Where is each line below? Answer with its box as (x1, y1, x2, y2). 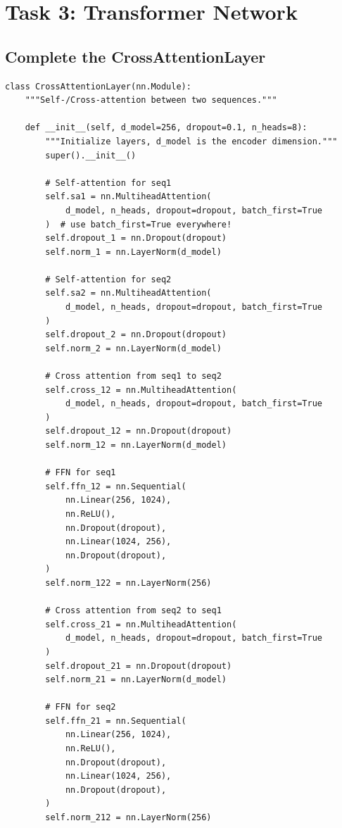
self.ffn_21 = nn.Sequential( (45, 715, 186, 726)
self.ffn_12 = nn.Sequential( (45, 481, 186, 491)
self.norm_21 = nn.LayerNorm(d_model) (45, 675, 227, 685)
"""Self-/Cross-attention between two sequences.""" (25, 95, 277, 106)
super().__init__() (45, 150, 137, 161)
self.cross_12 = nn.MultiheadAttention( (45, 384, 237, 395)
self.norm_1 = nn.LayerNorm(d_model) (45, 246, 222, 257)
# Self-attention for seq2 (45, 274, 172, 284)
